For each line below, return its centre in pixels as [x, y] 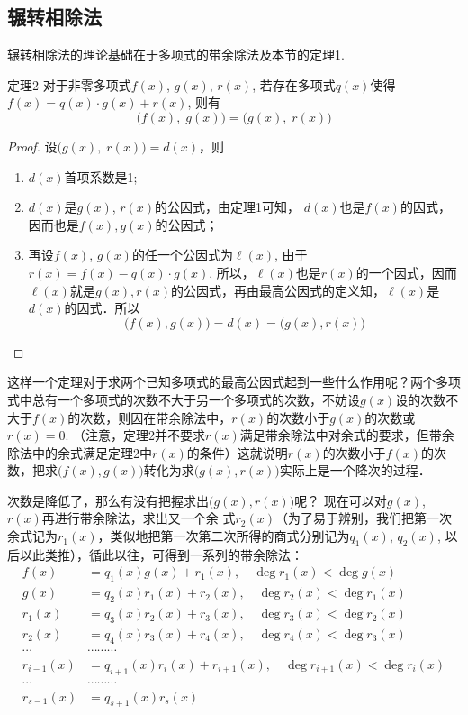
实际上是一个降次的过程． [355, 470]
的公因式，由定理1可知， [228, 207]
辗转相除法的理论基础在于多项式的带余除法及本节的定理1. [176, 55]
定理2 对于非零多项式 [69, 84]
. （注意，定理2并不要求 [135, 435]
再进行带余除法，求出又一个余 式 [139, 518]
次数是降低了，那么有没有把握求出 [108, 500]
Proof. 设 [32, 146]
